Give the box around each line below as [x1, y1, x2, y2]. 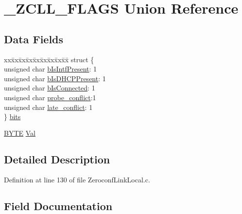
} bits [4, 111, 21, 122]
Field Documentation [4, 198, 113, 213]
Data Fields [4, 31, 64, 46]
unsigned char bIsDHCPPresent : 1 [4, 73, 106, 83]
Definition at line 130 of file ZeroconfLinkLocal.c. [4, 174, 150, 184]
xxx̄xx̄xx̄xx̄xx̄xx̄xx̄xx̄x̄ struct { [4, 54, 94, 64]
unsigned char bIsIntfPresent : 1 [4, 64, 97, 74]
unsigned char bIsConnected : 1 [4, 83, 95, 93]
